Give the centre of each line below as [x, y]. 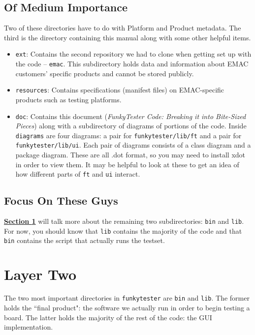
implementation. [29, 327]
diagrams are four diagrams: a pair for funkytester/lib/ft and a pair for [128, 135]
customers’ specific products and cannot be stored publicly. [105, 73]
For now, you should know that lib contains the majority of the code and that [123, 230]
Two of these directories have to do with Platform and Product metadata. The [123, 28]
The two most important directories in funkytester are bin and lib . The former [127, 298]
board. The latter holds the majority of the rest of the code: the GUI [108, 317]
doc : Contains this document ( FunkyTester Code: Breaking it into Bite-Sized [131, 116]
